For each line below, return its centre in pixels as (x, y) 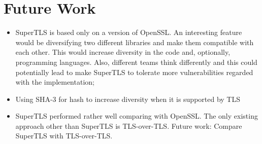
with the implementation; (55, 82)
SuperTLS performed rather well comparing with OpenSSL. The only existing (137, 116)
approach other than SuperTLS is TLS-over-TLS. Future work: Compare (129, 125)
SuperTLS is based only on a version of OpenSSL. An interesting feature (129, 32)
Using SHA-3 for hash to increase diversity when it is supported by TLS (128, 99)
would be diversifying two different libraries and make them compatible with (135, 42)
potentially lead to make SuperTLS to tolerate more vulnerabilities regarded (134, 72)
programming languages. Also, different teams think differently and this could (136, 62)
